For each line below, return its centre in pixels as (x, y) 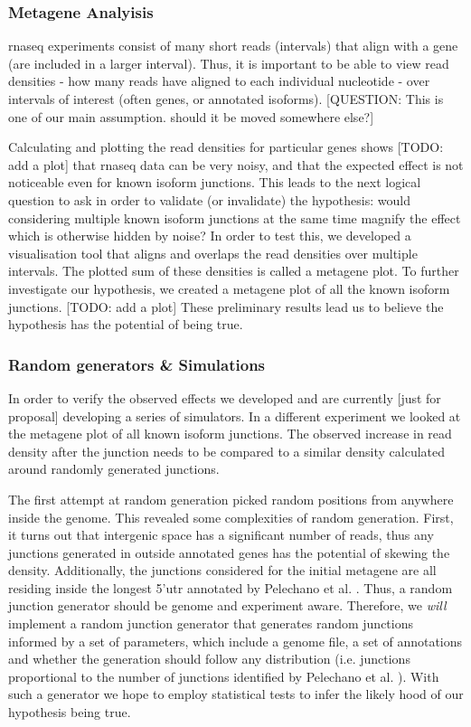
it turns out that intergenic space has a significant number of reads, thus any (221, 535)
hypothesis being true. (70, 712)
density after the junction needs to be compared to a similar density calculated (227, 451)
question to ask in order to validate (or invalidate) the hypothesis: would (209, 199)
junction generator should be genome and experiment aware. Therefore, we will (227, 605)
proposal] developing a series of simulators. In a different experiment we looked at (235, 415)
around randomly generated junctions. (114, 469)
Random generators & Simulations (137, 364)
